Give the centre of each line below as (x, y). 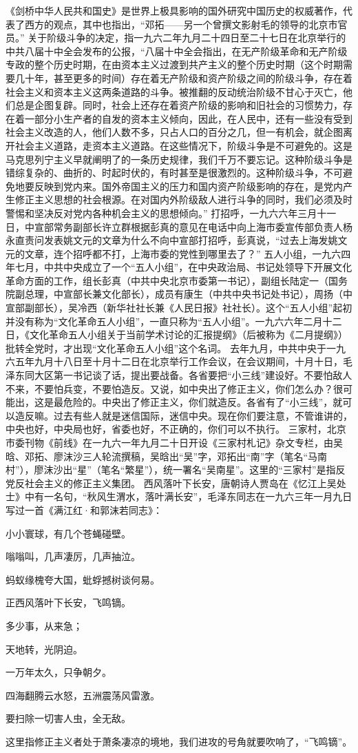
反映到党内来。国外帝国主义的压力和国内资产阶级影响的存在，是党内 (188, 186)
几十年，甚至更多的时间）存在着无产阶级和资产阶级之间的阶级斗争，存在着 (183, 78)
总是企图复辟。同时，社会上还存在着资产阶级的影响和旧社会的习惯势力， (179, 105)
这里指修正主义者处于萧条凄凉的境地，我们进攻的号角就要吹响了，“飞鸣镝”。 (179, 741)
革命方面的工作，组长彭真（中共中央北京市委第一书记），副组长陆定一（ (167, 280)
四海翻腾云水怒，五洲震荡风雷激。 (83, 695)
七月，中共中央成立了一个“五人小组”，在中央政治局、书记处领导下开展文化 (183, 267)
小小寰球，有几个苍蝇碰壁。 (68, 533)
